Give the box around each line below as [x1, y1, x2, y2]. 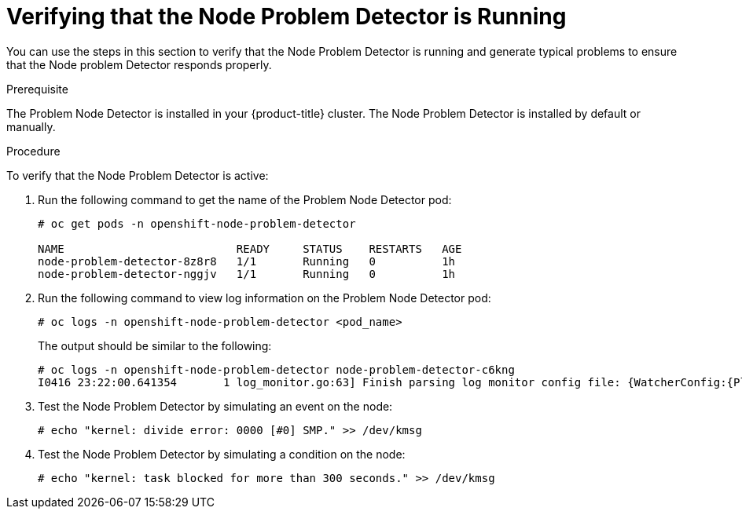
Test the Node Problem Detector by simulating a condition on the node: [38, 447, 406, 461]
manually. [6, 119, 56, 133]
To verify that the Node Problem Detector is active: [6, 168, 269, 182]
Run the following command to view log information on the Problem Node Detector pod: [38, 290, 491, 305]
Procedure [6, 144, 61, 158]
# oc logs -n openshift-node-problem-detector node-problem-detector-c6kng [38, 363, 515, 376]
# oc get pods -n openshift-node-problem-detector [38, 217, 356, 230]
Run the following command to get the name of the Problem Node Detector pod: [38, 192, 452, 206]
